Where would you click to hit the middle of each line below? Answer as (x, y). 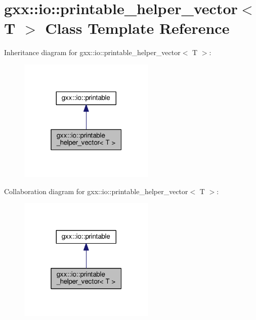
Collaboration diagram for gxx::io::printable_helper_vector (96, 191)
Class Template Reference (137, 28)
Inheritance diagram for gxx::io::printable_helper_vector (92, 52)
